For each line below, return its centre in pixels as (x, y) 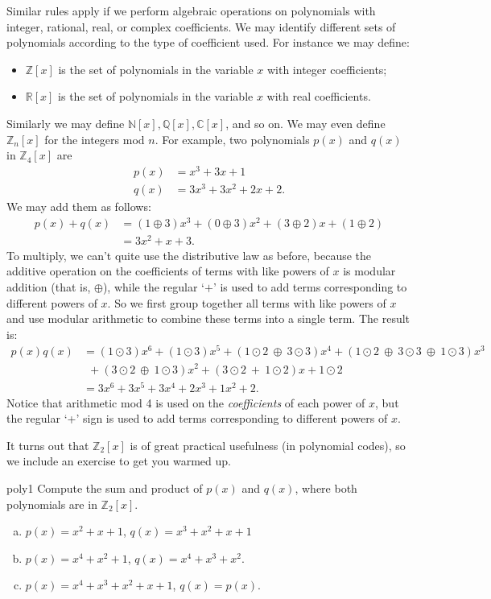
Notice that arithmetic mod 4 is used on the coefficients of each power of (186, 402)
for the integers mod (95, 139)
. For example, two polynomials (232, 139)
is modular (369, 271)
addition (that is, (49, 286)
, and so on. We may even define (305, 123)
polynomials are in (52, 504)
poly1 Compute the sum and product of (105, 488)
